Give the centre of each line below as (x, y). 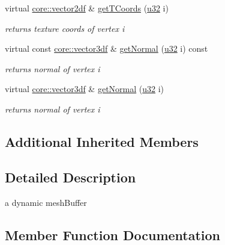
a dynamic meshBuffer (46, 202)
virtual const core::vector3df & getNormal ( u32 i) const (106, 48)
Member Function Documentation (113, 234)
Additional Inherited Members (102, 141)
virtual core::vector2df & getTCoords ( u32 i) (87, 8)
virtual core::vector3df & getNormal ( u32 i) (85, 89)
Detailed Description (70, 177)
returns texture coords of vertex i (65, 28)
